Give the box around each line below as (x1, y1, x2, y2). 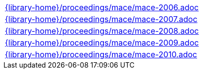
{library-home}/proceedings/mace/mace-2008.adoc (5, 26, 199, 36)
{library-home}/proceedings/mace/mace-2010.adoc (5, 49, 197, 59)
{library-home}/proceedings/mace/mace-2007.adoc (5, 14, 198, 24)
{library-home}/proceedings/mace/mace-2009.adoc (5, 38, 199, 48)
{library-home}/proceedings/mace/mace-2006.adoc (5, 2, 199, 12)
